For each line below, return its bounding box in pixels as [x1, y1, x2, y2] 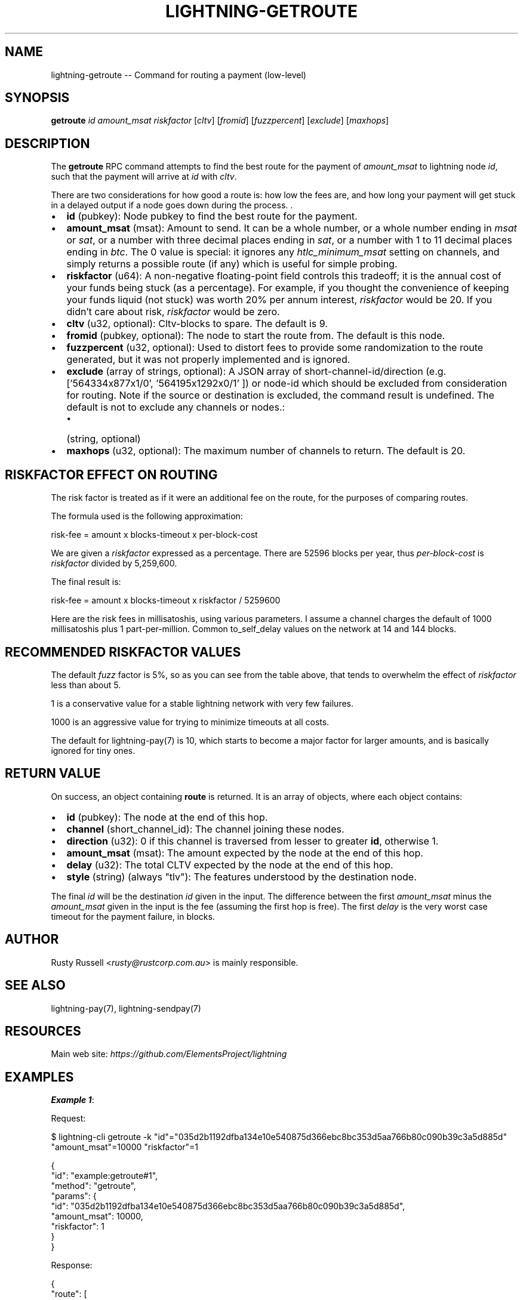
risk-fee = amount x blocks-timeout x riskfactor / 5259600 [51, 595, 281, 606]
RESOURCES [5, 1023, 81, 1039]
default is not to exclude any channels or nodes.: [66, 401, 285, 414]
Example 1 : [51, 1095, 94, 1105]
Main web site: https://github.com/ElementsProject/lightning [51, 1049, 287, 1059]
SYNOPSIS [5, 90, 70, 106]
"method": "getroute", [51, 1181, 136, 1191]
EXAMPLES [5, 1069, 74, 1085]
